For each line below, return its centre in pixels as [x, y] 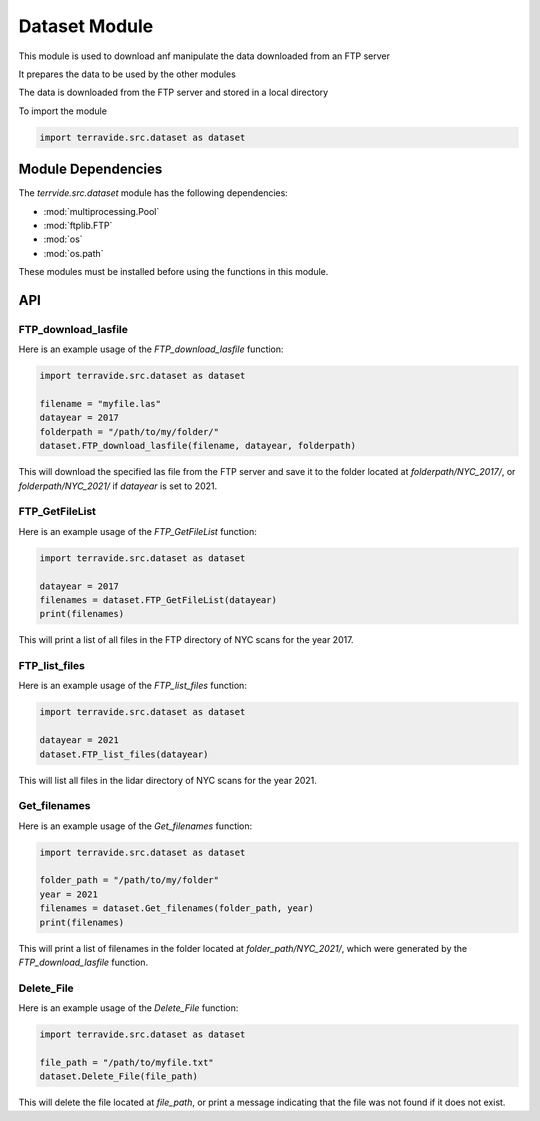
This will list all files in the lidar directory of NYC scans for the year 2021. [167, 780]
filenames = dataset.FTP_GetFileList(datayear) [158, 599]
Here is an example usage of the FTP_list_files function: [132, 686]
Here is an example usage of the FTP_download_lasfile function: [151, 349]
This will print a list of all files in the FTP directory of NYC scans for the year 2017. [186, 640]
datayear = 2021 [79, 740]
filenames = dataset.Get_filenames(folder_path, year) [176, 908]
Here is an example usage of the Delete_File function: [128, 1008]
